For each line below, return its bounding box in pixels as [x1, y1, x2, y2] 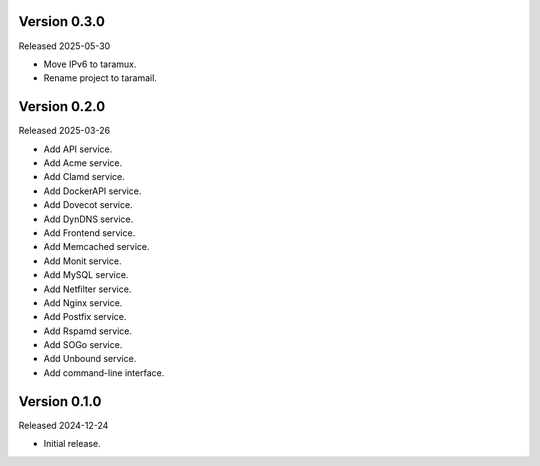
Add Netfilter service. [43, 283, 132, 295]
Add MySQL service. [43, 269, 129, 281]
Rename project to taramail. [43, 72, 157, 84]
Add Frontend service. [43, 226, 136, 239]
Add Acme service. [43, 156, 123, 169]
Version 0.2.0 [18, 98, 106, 115]
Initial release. [43, 438, 101, 450]
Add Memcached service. [43, 241, 150, 253]
